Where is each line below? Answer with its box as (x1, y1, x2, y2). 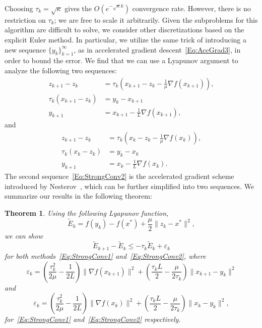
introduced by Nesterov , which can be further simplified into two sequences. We (5, 180, 254, 191)
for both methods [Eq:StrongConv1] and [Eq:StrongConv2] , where (5, 250, 206, 261)
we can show (5, 230, 43, 241)
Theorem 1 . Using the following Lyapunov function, (5, 208, 169, 218)
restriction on (5, 14, 46, 25)
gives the (64, 3, 92, 13)
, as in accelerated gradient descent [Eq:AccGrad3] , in (74, 44, 241, 55)
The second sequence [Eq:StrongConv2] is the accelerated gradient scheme (5, 171, 234, 181)
